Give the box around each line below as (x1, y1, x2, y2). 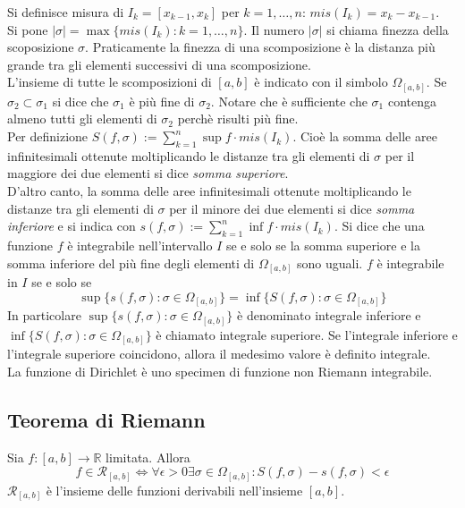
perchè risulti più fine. (177, 109, 299, 128)
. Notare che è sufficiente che (210, 91, 368, 110)
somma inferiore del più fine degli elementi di (7, 253, 255, 272)
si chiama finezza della (326, 20, 449, 38)
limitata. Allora (106, 447, 190, 466)
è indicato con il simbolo (254, 72, 388, 91)
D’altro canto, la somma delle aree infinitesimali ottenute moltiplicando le (7, 182, 411, 200)
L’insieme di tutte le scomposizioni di (7, 72, 212, 91)
